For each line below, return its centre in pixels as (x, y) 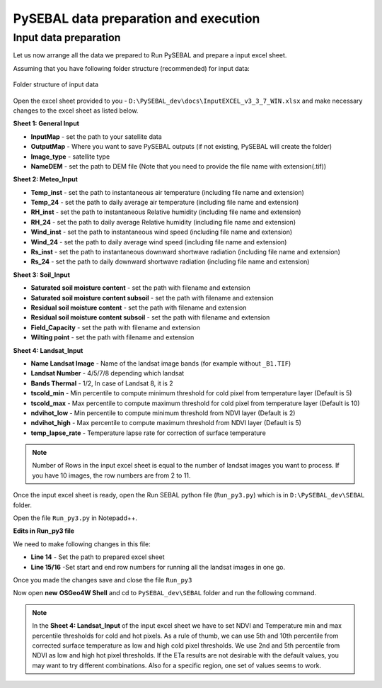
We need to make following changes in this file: (82, 544)
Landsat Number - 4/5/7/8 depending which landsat (108, 373)
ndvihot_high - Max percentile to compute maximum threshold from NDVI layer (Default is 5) (166, 423)
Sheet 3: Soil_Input (42, 275)
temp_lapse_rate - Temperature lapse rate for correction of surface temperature (149, 433)
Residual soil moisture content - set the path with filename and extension (139, 308)
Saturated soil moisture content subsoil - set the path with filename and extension (152, 298)
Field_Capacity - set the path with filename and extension (116, 327)
